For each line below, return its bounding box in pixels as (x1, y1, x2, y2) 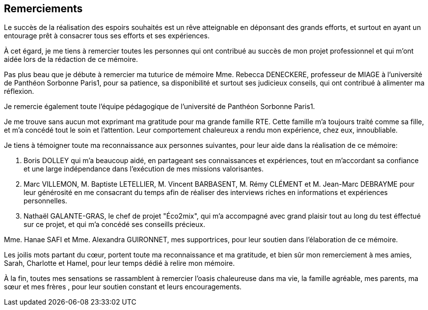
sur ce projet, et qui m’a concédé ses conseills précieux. (24, 220, 205, 229)
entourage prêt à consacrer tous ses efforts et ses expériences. (4, 31, 210, 40)
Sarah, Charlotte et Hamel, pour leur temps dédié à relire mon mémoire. (4, 259, 235, 268)
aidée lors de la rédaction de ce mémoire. (4, 55, 138, 64)
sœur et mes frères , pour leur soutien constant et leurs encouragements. (4, 282, 242, 291)
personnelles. (24, 197, 67, 205)
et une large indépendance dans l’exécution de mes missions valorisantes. (24, 165, 264, 173)
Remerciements (4, 2, 83, 15)
